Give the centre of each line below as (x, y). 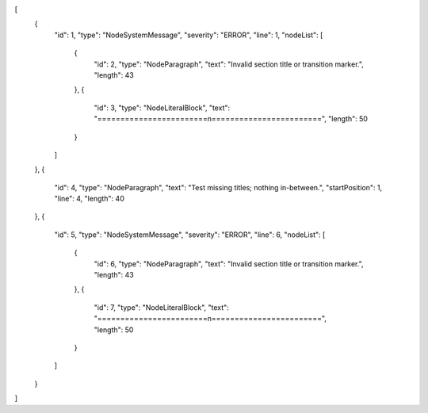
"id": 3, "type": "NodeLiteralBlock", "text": (162, 108)
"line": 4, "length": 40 (89, 199)
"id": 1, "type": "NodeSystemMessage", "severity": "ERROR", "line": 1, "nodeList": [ (189, 35)
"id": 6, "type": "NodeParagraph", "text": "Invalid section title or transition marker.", (229, 264)
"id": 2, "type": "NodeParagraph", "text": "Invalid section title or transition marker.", (229, 64)
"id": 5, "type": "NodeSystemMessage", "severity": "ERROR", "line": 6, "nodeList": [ (190, 235)
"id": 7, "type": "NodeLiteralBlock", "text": (161, 307)
